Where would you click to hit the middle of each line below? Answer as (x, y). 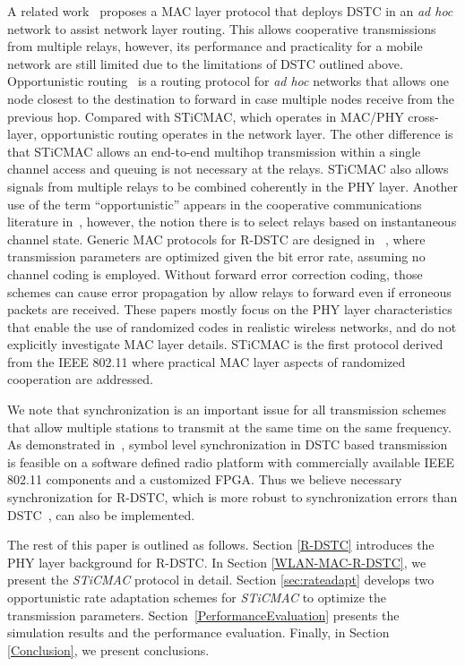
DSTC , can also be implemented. (101, 514)
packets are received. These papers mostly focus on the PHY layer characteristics (230, 309)
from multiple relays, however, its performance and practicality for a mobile (215, 46)
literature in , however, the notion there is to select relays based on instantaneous (232, 222)
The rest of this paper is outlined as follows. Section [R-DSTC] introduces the (221, 545)
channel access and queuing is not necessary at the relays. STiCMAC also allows (228, 169)
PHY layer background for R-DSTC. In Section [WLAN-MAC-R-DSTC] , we (217, 562)
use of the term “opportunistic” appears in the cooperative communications (215, 204)
